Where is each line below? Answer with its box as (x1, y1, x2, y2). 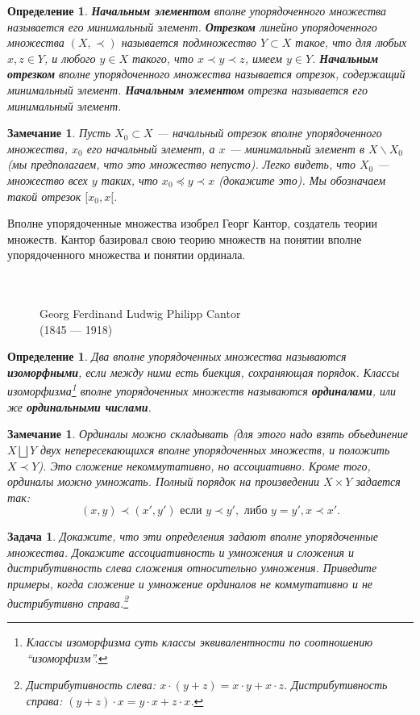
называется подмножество (121, 34, 256, 51)
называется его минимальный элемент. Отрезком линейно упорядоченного (7, 18, 377, 35)
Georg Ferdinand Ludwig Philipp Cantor (40, 305, 241, 322)
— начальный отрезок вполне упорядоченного (156, 124, 382, 141)
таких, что (101, 171, 158, 188)
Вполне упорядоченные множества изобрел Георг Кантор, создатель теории (7, 215, 377, 232)
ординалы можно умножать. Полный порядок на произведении (7, 473, 320, 490)
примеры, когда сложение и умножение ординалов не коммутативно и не (7, 575, 373, 592)
